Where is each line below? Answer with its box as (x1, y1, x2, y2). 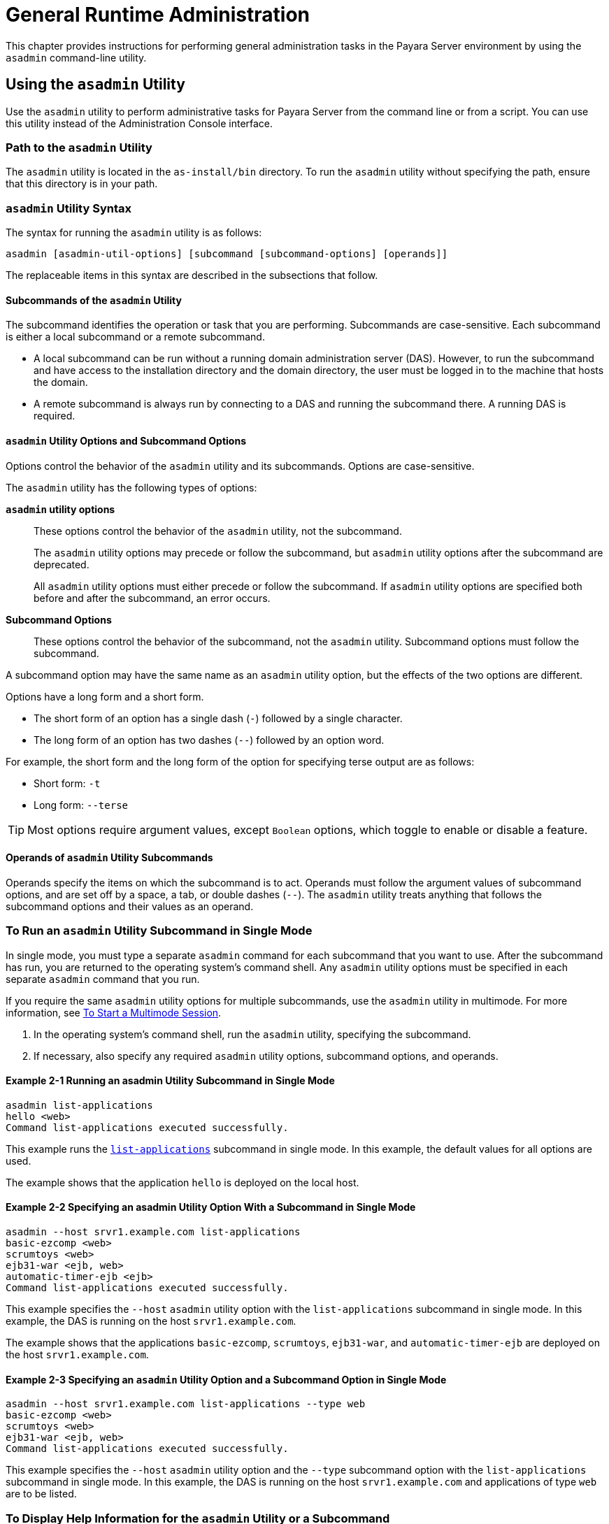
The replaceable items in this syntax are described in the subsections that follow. (6, 269, 378, 282)
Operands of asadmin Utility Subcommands (6, 851, 213, 864)
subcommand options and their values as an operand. (6, 900, 254, 912)
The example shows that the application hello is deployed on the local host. (6, 1176, 359, 1188)
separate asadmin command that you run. (6, 972, 200, 985)
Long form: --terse (34, 798, 129, 811)
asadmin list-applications (6, 1099, 153, 1111)
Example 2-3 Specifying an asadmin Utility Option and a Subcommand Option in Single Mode (6, 1373, 447, 1386)
